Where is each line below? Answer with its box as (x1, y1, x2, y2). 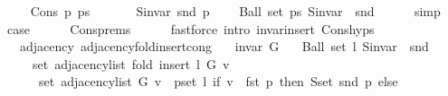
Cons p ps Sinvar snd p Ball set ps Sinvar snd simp (30, 2, 441, 20)
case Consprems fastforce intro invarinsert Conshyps (7, 19, 375, 38)
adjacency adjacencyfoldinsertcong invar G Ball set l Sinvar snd (19, 37, 429, 56)
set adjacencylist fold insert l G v (32, 54, 230, 73)
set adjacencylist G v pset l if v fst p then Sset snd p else (38, 72, 398, 91)
